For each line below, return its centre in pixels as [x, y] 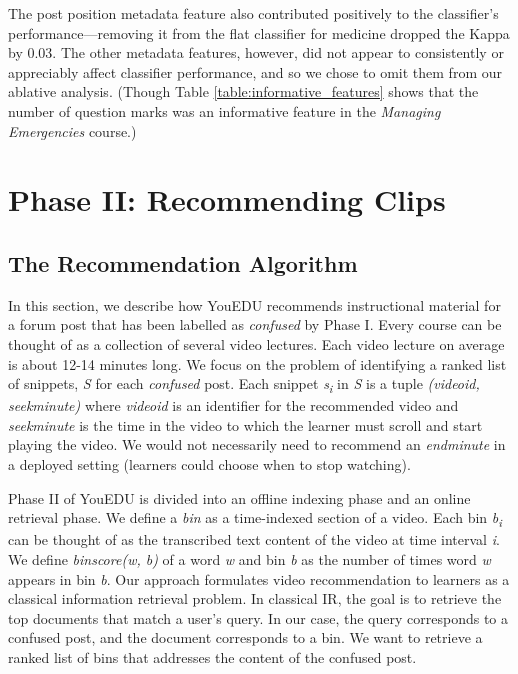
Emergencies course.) [72, 130]
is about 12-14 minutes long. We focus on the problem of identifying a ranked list [257, 363]
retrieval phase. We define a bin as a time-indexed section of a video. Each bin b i [255, 518]
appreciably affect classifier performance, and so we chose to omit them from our [255, 71]
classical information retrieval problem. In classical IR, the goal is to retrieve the [255, 598]
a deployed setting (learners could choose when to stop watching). [209, 464]
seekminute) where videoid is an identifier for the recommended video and [233, 405]
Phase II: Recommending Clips [227, 199]
